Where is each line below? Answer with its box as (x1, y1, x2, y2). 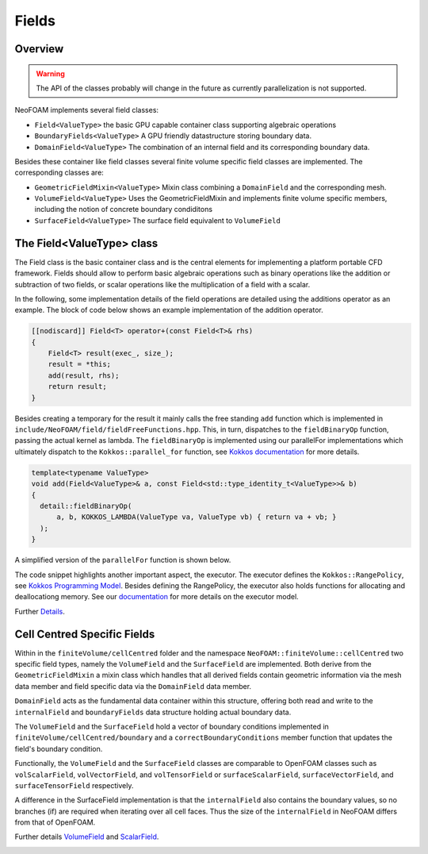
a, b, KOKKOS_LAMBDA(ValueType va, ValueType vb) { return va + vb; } (56, 513, 337, 521)
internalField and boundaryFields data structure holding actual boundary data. (14, 707, 292, 717)
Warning (36, 68, 65, 79)
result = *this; (48, 360, 111, 369)
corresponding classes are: (14, 167, 105, 178)
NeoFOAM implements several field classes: (14, 106, 159, 115)
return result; (48, 382, 107, 391)
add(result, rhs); (48, 371, 120, 380)
